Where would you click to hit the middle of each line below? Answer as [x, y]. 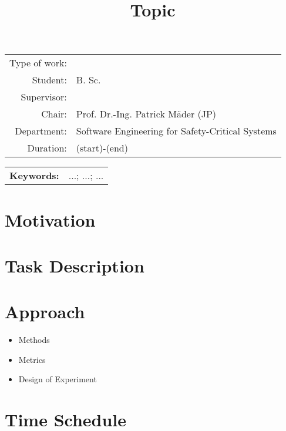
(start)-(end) [102, 148]
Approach [45, 312]
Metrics [32, 359]
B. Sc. [88, 80]
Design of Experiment [58, 379]
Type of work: [38, 63]
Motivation [50, 219]
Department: [41, 131]
